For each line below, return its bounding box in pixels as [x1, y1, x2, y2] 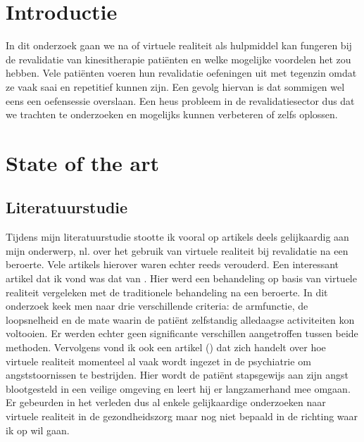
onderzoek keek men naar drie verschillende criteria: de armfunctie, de [6, 298, 308, 313]
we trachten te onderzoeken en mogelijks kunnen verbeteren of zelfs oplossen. [6, 107, 338, 122]
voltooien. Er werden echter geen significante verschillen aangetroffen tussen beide [6, 326, 358, 341]
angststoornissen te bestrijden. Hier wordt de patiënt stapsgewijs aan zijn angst [6, 367, 349, 382]
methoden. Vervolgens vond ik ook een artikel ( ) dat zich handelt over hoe [6, 340, 326, 355]
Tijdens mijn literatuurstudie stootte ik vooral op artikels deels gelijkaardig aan [6, 229, 349, 244]
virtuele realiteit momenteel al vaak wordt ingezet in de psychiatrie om [6, 353, 311, 368]
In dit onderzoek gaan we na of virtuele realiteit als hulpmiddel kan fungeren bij [6, 38, 352, 53]
